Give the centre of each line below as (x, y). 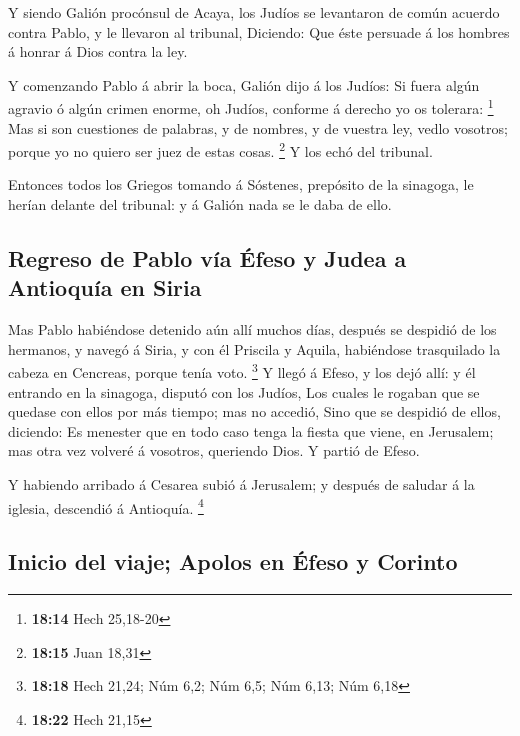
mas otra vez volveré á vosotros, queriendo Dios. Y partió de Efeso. (214, 450)
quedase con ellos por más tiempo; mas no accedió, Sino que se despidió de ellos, (254, 411)
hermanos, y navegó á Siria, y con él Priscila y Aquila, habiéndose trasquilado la (254, 348)
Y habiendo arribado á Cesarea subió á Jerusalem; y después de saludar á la (241, 484)
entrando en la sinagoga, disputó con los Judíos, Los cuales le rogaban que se (244, 391)
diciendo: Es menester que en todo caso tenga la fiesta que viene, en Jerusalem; (251, 430)
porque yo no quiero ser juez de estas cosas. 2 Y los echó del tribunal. (220, 149)
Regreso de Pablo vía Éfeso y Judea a (207, 258)
